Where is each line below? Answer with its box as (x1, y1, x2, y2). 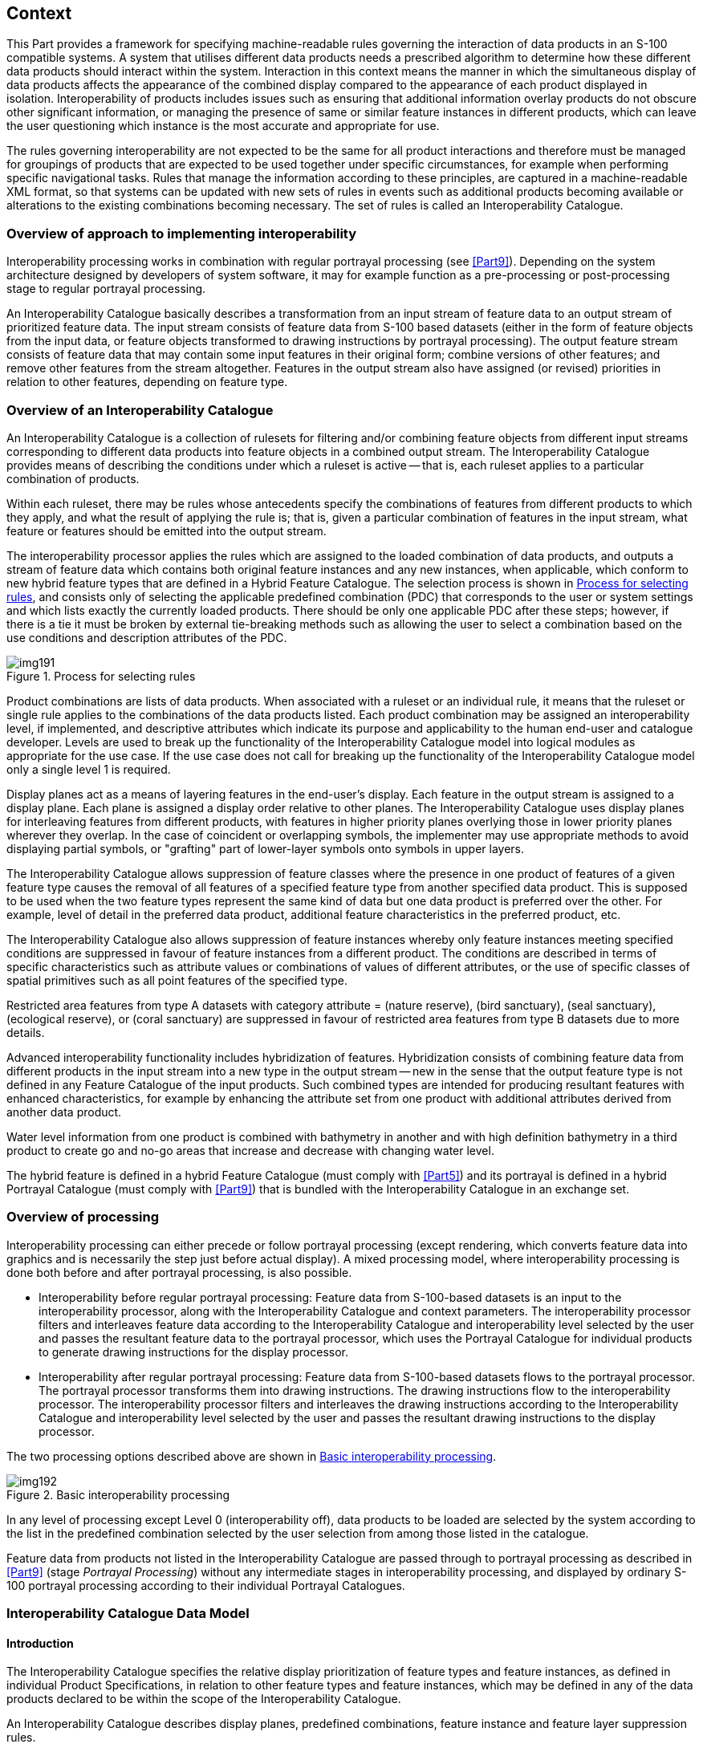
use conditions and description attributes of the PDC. (6, 630, 287, 644)
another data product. (6, 1104, 122, 1119)
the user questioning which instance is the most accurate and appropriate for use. (6, 119, 440, 133)
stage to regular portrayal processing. (6, 282, 206, 296)
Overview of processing (6, 1209, 160, 1226)
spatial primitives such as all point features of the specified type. (6, 973, 348, 987)
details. (6, 1025, 45, 1039)
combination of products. (6, 471, 140, 486)
